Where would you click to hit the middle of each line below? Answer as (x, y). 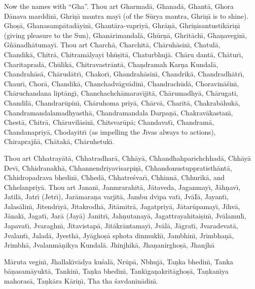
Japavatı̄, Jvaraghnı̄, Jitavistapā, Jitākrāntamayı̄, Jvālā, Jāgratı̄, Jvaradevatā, (121, 226)
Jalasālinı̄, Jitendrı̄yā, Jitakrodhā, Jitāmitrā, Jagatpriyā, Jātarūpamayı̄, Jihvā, (122, 206)
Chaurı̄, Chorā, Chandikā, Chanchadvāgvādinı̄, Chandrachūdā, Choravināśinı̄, (122, 83)
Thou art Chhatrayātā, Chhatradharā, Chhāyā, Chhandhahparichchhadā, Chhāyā (127, 158)
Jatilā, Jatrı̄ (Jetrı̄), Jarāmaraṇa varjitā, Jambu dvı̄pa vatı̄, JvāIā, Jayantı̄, (116, 197)
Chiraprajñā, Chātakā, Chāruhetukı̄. (59, 141)
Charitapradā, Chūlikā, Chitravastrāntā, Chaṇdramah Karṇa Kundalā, (111, 64)
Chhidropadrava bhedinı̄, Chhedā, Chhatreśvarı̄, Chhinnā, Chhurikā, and (114, 177)
